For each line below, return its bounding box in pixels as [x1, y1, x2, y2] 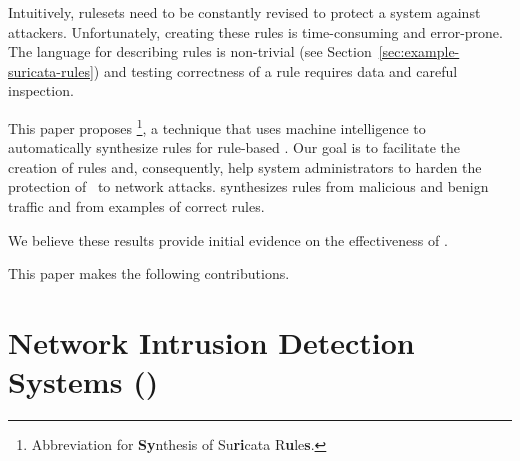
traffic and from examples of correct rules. [8, 196, 265, 216]
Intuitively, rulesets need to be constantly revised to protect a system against [8, 2, 481, 22]
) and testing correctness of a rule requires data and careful [93, 60, 458, 81]
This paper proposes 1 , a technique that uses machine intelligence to [8, 114, 426, 138]
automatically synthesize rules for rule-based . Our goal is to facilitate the [8, 137, 461, 158]
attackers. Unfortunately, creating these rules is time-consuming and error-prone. [8, 21, 503, 42]
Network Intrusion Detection [8, 321, 415, 362]
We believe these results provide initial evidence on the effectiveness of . [8, 229, 448, 250]
